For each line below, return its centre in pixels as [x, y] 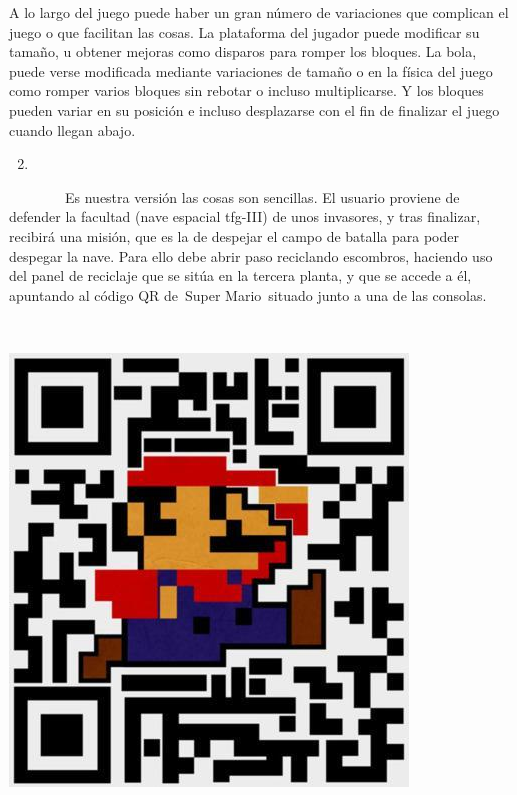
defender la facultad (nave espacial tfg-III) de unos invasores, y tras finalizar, [245, 216]
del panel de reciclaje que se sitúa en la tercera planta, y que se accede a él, [240, 275]
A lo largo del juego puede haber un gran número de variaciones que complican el [259, 12]
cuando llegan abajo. [72, 129]
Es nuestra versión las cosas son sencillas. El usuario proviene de [262, 196]
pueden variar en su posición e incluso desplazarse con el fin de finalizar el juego [254, 109]
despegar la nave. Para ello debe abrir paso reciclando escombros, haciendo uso [251, 255]
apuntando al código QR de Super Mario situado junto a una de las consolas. [248, 294]
